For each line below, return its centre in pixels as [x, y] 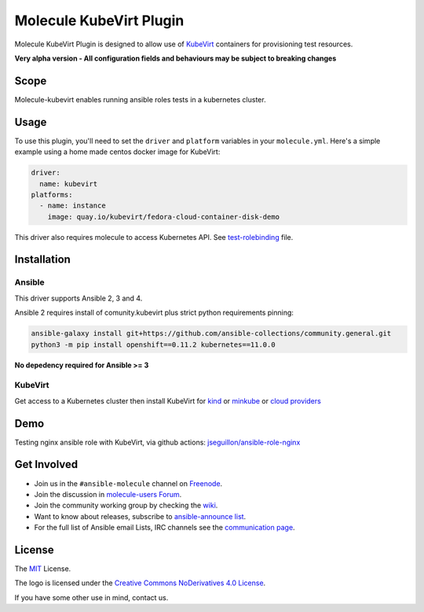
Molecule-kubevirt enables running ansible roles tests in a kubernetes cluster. [140, 99]
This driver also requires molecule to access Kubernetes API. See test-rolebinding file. [154, 237]
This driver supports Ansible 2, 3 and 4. [79, 298]
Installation [42, 260]
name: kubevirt [69, 184]
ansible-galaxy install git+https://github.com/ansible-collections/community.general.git [211, 334]
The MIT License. [43, 569]
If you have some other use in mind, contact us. [91, 597]
